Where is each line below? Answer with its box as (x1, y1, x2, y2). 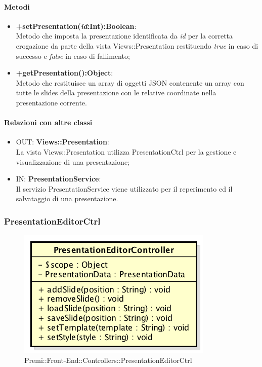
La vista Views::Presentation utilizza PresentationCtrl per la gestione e (16, 146, 237, 157)
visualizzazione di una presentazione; (16, 156, 129, 167)
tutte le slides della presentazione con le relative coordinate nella (16, 87, 216, 98)
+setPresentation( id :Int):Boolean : (16, 20, 137, 31)
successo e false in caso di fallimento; (16, 50, 130, 61)
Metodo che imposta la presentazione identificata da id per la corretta (16, 30, 233, 41)
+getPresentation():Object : (16, 67, 113, 78)
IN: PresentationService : (16, 173, 101, 184)
